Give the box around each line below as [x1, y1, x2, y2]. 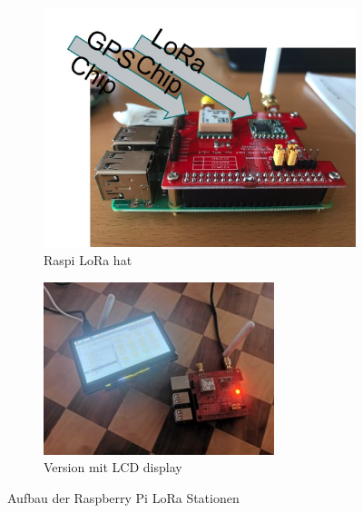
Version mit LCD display [44, 458, 182, 477]
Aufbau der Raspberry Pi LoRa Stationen [7, 488, 240, 507]
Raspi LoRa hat [44, 250, 132, 269]
